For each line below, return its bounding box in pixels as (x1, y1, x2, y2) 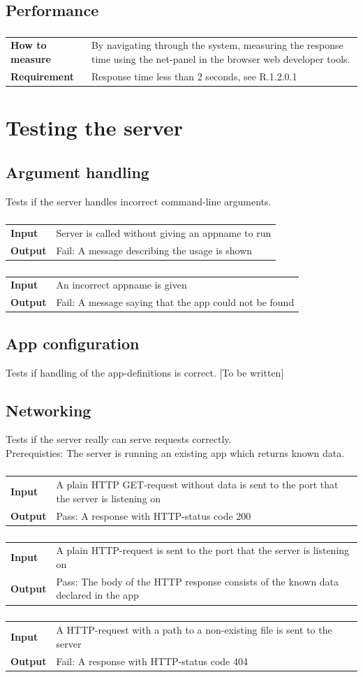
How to (10, 38, 47, 52)
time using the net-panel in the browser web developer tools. (91, 52, 350, 66)
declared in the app (56, 588, 139, 602)
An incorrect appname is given (56, 277, 187, 292)
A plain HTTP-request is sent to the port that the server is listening (56, 543, 350, 558)
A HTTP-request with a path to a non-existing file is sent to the (56, 623, 332, 637)
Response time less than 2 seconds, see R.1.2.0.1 (91, 68, 297, 83)
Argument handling (6, 161, 149, 182)
